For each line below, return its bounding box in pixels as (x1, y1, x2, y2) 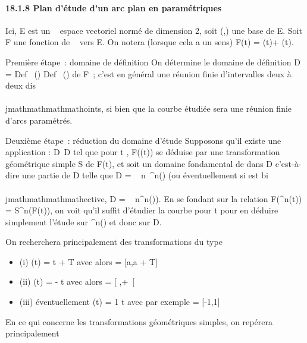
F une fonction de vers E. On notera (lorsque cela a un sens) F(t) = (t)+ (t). (5, 36, 294, 48)
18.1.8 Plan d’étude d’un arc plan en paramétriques (5, 1, 222, 14)
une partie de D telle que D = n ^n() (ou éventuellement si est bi (22, 169, 268, 181)
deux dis (5, 79, 36, 92)
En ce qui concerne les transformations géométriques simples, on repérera (5, 315, 272, 328)
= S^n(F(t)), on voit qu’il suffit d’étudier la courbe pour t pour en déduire (5, 204, 278, 216)
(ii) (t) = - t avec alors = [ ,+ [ (19, 275, 135, 288)
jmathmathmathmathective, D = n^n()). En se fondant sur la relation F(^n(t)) (5, 192, 302, 204)
